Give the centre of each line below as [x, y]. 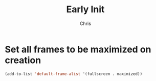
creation [23, 60]
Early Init [85, 9]
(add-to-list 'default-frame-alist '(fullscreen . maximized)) [74, 74]
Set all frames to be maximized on [78, 49]
